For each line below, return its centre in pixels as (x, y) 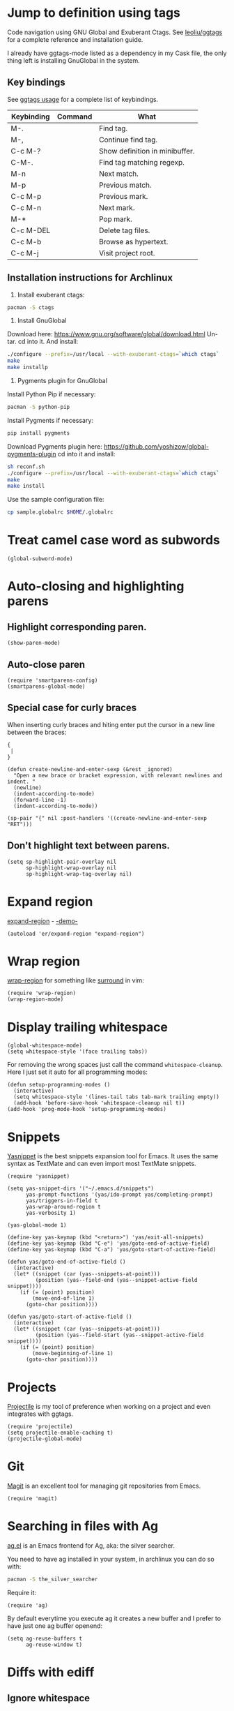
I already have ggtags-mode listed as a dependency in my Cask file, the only (117, 53)
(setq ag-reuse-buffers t (45, 1638)
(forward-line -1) (40, 800)
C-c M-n (26, 207)
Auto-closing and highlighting (96, 586)
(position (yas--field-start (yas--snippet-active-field (119, 1335)
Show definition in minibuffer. (147, 151)
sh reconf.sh (26, 466)
